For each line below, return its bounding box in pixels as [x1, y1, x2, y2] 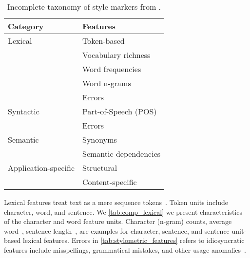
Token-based [82, 35, 125, 46]
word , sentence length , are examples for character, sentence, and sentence [4, 225, 230, 236]
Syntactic [8, 106, 39, 117]
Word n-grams [82, 77, 131, 89]
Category [8, 20, 44, 32]
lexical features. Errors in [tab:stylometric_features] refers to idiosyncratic [22, 235, 245, 245]
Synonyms [82, 134, 117, 145]
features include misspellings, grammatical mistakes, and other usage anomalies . [4, 244, 246, 255]
